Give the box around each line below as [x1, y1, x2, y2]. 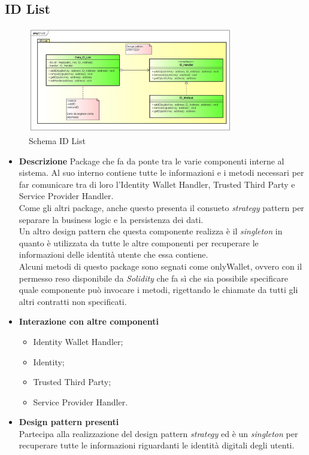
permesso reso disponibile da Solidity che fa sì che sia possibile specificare [19, 271, 288, 284]
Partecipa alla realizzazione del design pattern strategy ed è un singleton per [19, 427, 298, 439]
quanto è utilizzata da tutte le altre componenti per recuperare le [19, 236, 259, 249]
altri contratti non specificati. [19, 295, 127, 307]
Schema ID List [29, 135, 86, 147]
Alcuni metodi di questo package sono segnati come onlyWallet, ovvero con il [19, 259, 302, 272]
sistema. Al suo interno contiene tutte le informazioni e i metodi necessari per [19, 166, 304, 179]
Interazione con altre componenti [19, 315, 159, 328]
